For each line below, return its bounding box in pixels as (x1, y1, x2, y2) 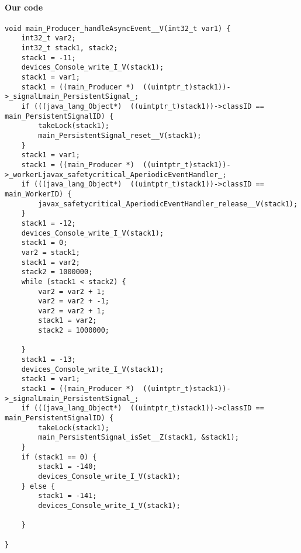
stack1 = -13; (21, 355, 76, 364)
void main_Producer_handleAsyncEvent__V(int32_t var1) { (5, 24, 231, 33)
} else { (21, 482, 55, 490)
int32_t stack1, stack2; (21, 44, 118, 53)
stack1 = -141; (38, 492, 97, 500)
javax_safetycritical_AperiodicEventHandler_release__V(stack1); (38, 199, 298, 208)
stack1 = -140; (38, 462, 97, 471)
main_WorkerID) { (5, 189, 72, 198)
